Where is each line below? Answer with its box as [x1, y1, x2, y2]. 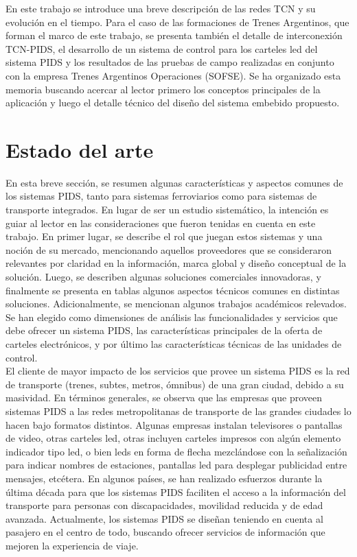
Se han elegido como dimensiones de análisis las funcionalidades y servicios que [5, 309, 338, 324]
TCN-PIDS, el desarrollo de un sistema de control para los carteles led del [5, 41, 318, 56]
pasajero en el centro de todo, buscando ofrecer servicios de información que [5, 525, 325, 539]
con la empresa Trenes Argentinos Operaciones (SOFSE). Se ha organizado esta [5, 68, 341, 82]
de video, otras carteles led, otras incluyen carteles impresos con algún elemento [5, 431, 341, 445]
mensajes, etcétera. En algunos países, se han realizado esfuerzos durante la [5, 471, 323, 485]
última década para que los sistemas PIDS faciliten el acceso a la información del [5, 484, 346, 499]
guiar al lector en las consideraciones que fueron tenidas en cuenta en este [5, 215, 316, 230]
